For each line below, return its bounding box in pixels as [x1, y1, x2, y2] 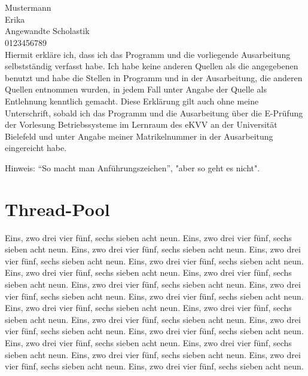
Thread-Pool [5, 196, 110, 221]
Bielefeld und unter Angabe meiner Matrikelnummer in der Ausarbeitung [5, 130, 273, 142]
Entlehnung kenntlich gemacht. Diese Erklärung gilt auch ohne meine [5, 94, 259, 107]
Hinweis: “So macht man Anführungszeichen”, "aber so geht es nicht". [5, 161, 260, 174]
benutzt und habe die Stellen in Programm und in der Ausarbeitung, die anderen [5, 71, 303, 84]
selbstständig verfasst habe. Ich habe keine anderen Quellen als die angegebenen [5, 60, 298, 72]
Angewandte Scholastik [5, 24, 90, 37]
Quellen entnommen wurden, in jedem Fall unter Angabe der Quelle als [5, 83, 267, 95]
